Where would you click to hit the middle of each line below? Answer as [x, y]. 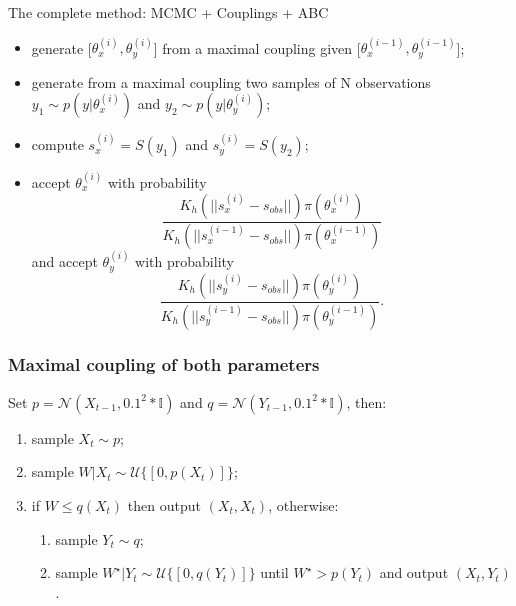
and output [414, 572]
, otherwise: [303, 504]
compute [57, 144]
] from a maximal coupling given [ [257, 47]
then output [164, 504]
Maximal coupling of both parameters [164, 364]
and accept [64, 261]
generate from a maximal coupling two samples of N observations [231, 81]
